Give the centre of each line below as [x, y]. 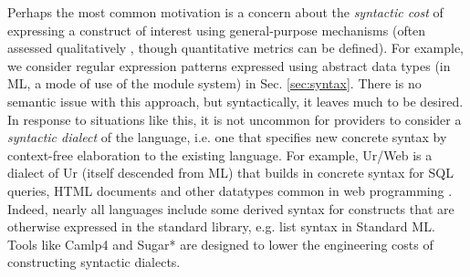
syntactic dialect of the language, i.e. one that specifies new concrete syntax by [227, 137]
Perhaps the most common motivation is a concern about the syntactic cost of [225, 12]
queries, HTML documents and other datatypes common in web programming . [230, 190]
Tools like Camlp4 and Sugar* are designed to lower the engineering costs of [220, 244]
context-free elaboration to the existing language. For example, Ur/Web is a [220, 154]
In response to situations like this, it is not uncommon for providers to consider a [235, 119]
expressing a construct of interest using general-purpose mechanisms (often [217, 30]
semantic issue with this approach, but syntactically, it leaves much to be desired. [235, 101]
